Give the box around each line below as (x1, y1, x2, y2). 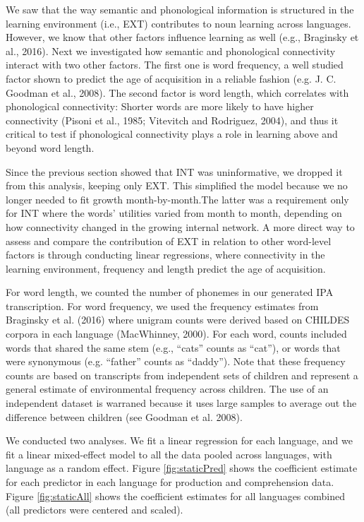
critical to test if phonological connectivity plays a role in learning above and (6, 126, 338, 141)
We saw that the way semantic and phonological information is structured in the (6, 2, 354, 16)
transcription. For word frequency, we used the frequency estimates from (6, 298, 319, 313)
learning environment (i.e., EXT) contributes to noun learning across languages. (6, 16, 351, 30)
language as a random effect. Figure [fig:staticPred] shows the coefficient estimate (6, 461, 358, 475)
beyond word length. (6, 140, 95, 155)
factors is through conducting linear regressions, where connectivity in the (6, 247, 325, 262)
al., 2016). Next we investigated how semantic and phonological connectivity (6, 43, 336, 58)
